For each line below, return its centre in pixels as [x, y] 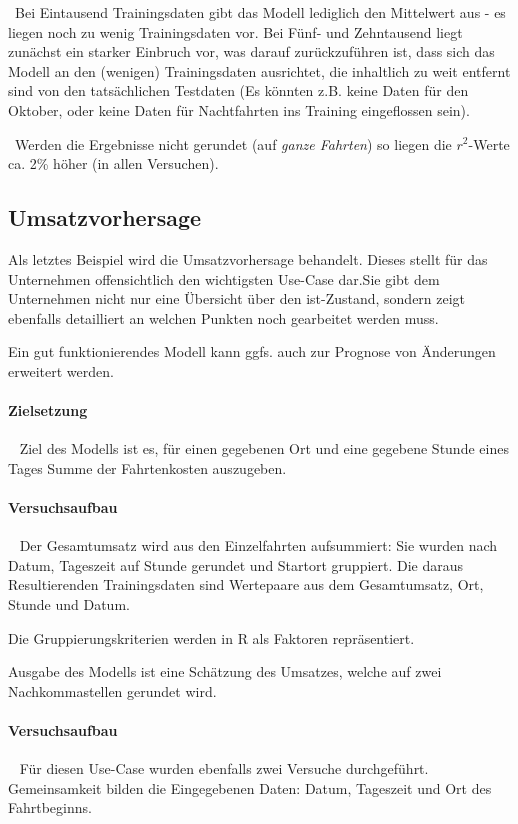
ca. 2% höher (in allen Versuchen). [113, 163]
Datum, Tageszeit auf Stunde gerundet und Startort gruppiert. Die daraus [236, 564]
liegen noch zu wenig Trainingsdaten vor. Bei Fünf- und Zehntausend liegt [235, 31]
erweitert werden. [61, 370]
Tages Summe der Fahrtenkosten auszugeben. [147, 467]
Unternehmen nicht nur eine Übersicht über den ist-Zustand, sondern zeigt [237, 298]
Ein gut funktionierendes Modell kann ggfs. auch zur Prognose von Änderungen [252, 351]
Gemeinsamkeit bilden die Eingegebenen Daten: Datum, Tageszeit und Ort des [250, 787]
